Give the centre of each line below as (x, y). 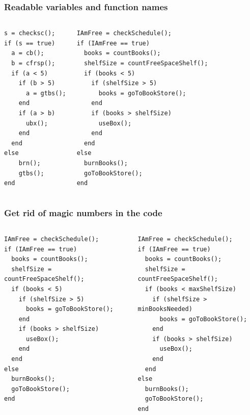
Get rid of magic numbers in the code (83, 212)
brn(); (30, 163)
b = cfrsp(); (33, 63)
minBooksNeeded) (165, 309)
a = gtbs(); (46, 93)
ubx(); (37, 123)
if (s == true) (30, 43)
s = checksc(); (30, 33)
